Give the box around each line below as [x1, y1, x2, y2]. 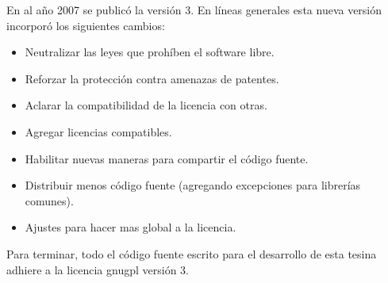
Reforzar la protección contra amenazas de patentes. [25, 70, 279, 86]
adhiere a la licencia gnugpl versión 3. [6, 261, 190, 277]
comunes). [25, 192, 74, 208]
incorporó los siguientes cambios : [6, 17, 165, 33]
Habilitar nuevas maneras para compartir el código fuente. [25, 150, 309, 166]
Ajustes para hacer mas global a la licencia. [25, 219, 236, 235]
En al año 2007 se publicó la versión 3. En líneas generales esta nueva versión [6, 2, 382, 17]
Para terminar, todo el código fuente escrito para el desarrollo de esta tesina [6, 245, 377, 262]
